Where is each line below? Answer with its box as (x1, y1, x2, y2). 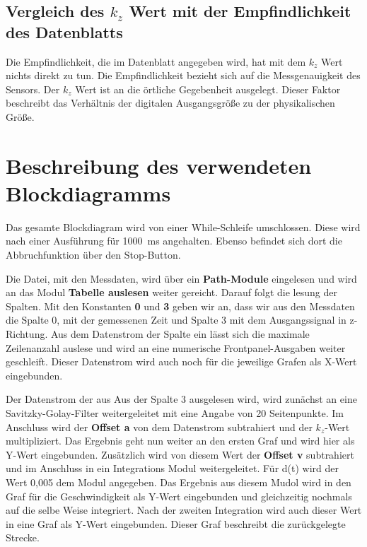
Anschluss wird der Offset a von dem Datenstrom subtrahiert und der (6, 419, 313, 434)
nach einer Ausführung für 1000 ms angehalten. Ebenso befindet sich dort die (6, 233, 342, 248)
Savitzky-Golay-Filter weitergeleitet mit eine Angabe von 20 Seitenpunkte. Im (6, 406, 344, 420)
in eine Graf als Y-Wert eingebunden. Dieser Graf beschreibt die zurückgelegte (6, 516, 346, 531)
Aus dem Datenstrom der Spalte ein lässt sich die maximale (50, 327, 310, 341)
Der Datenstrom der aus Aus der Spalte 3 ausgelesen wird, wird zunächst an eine (6, 392, 357, 406)
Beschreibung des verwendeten (6, 151, 312, 180)
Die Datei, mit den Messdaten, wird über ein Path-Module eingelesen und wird (6, 271, 357, 286)
